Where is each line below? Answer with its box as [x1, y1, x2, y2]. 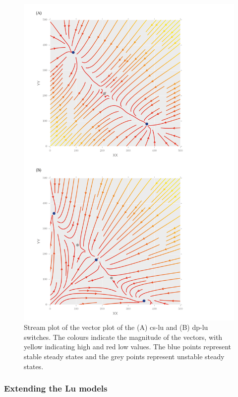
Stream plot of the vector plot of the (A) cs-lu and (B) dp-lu [24, 322, 208, 332]
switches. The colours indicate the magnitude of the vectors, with [24, 331, 223, 342]
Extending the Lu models [4, 382, 108, 395]
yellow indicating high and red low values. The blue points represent [24, 341, 232, 352]
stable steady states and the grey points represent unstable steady [24, 351, 225, 361]
